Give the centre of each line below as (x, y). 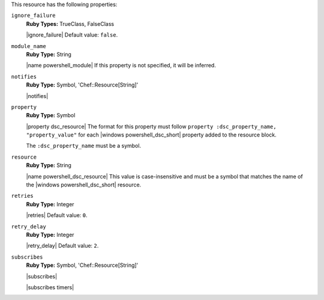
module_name (28, 46)
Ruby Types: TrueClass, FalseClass (70, 23)
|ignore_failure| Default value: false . (72, 35)
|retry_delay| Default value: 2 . (62, 246)
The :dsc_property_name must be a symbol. (83, 146)
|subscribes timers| (50, 287)
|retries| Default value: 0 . (57, 215)
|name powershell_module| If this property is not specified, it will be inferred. (121, 66)
